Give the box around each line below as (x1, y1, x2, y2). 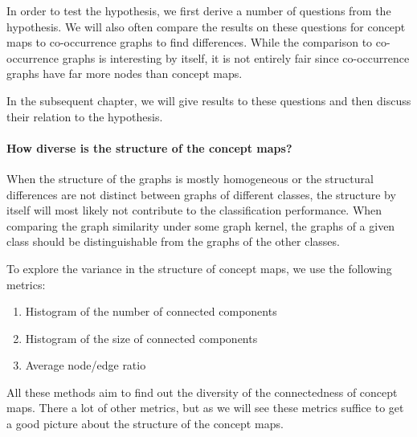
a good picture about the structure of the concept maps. (6, 415, 284, 432)
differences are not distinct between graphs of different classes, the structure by (6, 186, 396, 202)
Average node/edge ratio (25, 357, 146, 374)
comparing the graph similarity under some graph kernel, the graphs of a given (6, 217, 395, 234)
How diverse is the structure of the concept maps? (6, 139, 292, 156)
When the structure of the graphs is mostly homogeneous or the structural (6, 169, 374, 186)
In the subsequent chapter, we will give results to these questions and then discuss (6, 92, 411, 108)
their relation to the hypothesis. (6, 108, 163, 125)
